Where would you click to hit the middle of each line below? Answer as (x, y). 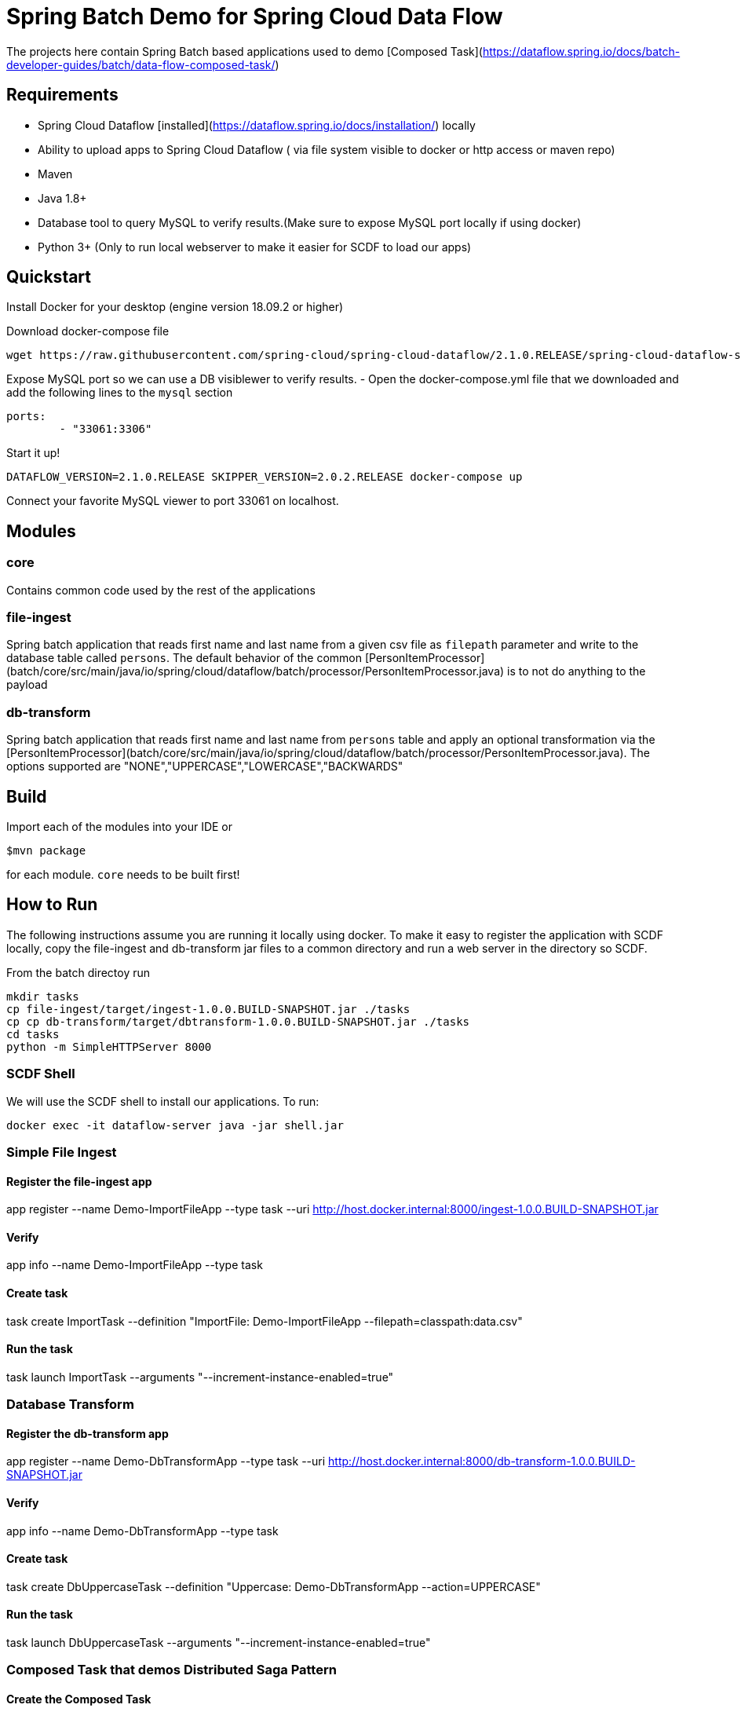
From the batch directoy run (78, 972)
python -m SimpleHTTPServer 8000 (109, 1046)
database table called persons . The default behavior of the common (184, 658)
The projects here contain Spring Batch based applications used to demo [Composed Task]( (245, 51)
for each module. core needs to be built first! (123, 874)
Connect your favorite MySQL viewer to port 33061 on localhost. (173, 501)
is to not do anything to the (577, 671)
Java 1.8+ (62, 198)
